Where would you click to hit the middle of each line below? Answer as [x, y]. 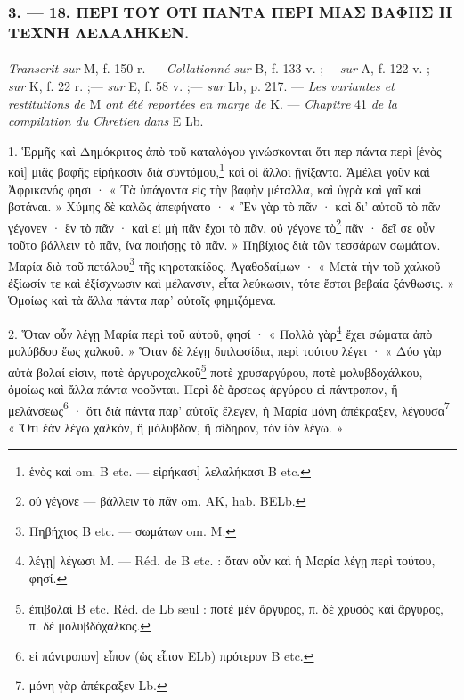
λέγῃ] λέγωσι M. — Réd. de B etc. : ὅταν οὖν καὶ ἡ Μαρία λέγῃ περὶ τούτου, [232, 560]
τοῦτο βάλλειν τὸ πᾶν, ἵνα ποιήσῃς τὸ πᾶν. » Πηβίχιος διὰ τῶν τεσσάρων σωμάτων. [224, 245]
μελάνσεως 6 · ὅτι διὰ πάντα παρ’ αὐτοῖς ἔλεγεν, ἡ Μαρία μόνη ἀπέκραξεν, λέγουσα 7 [229, 408]
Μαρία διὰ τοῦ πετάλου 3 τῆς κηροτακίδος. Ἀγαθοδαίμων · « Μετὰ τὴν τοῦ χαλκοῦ [224, 264]
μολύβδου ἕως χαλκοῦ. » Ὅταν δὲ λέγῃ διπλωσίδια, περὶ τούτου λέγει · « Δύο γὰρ [225, 351]
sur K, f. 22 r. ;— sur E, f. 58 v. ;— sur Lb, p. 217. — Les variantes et [201, 85]
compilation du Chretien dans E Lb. [106, 121]
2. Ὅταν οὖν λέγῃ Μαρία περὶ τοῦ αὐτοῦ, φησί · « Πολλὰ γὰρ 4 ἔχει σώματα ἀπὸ [220, 332]
